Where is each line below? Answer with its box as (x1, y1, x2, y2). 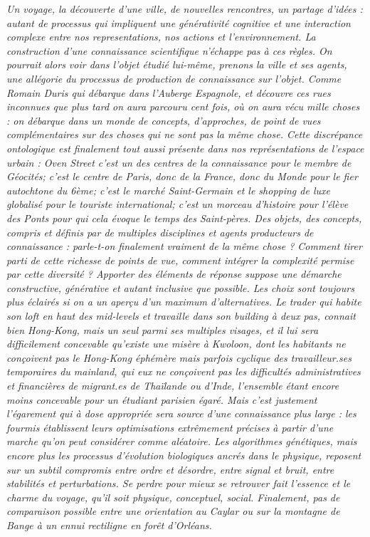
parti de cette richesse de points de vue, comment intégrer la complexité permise (6, 252, 354, 267)
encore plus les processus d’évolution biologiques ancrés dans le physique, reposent (6, 448, 361, 462)
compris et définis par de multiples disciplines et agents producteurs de (6, 224, 314, 239)
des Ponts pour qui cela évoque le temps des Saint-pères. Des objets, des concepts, (6, 210, 362, 225)
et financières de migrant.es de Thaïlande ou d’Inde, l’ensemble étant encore (6, 378, 339, 393)
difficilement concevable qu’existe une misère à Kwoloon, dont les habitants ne (6, 336, 346, 351)
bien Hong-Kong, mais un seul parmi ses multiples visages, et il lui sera (6, 322, 319, 337)
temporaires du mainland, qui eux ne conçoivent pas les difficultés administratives (6, 364, 361, 379)
